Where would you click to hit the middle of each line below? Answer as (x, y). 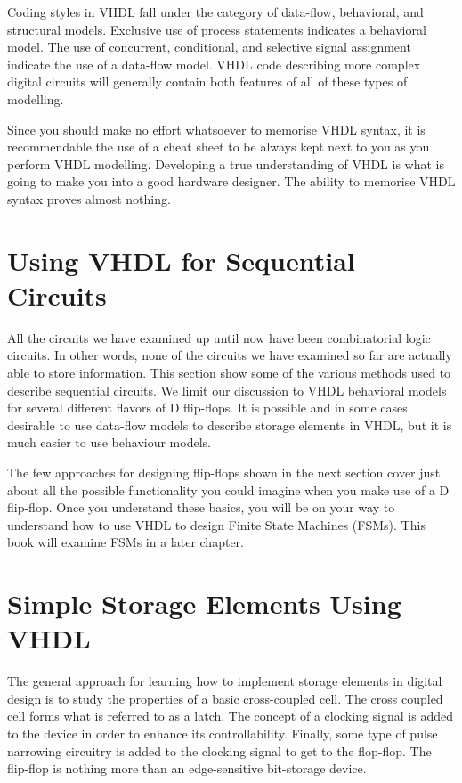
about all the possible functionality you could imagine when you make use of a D (228, 489)
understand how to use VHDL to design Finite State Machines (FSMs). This (216, 524)
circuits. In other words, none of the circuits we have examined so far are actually (230, 355)
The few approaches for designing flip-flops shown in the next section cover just (224, 472)
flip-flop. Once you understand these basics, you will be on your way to (201, 507)
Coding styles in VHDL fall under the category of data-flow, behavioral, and (215, 12)
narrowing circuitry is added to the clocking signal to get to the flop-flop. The (219, 750)
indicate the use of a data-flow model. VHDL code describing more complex (214, 64)
